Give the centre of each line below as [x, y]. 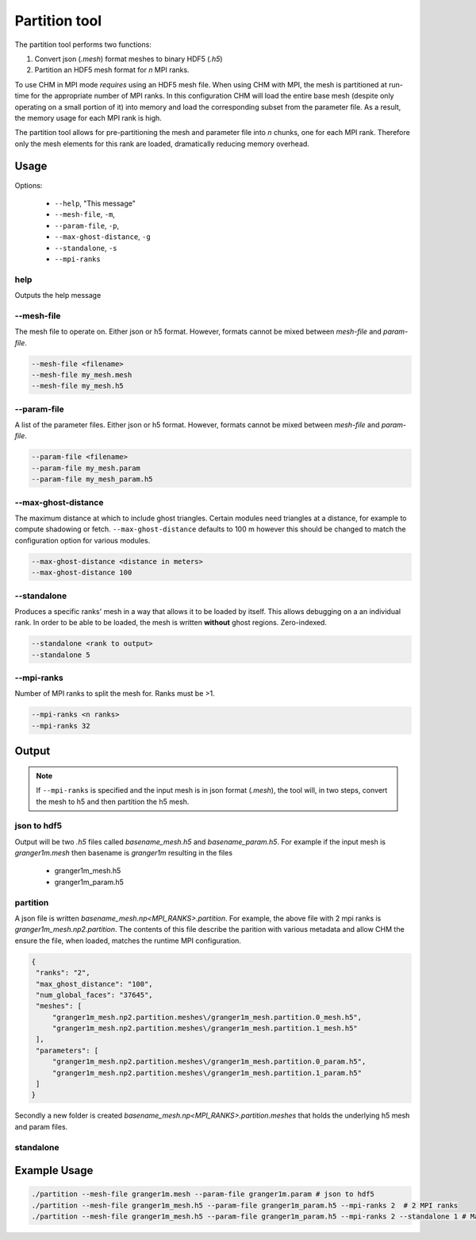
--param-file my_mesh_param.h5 [92, 479]
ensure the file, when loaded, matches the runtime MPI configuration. [128, 941]
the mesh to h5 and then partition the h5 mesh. [113, 802]
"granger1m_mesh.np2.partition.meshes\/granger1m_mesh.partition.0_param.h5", [209, 1062]
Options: [29, 185]
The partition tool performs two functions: [83, 44]
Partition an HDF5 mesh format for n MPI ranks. [112, 70]
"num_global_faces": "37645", [95, 995]
